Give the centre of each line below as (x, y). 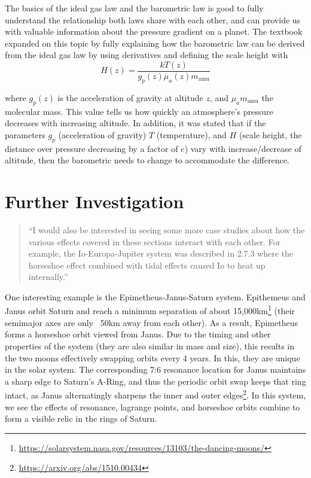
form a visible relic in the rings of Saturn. (81, 418)
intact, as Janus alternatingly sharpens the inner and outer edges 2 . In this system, (155, 394)
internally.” (48, 277)
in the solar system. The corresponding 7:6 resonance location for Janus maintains (155, 369)
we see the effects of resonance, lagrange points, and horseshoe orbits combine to (153, 407)
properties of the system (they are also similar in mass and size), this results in (150, 345)
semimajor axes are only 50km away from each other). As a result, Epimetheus (151, 322)
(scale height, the (270, 134)
